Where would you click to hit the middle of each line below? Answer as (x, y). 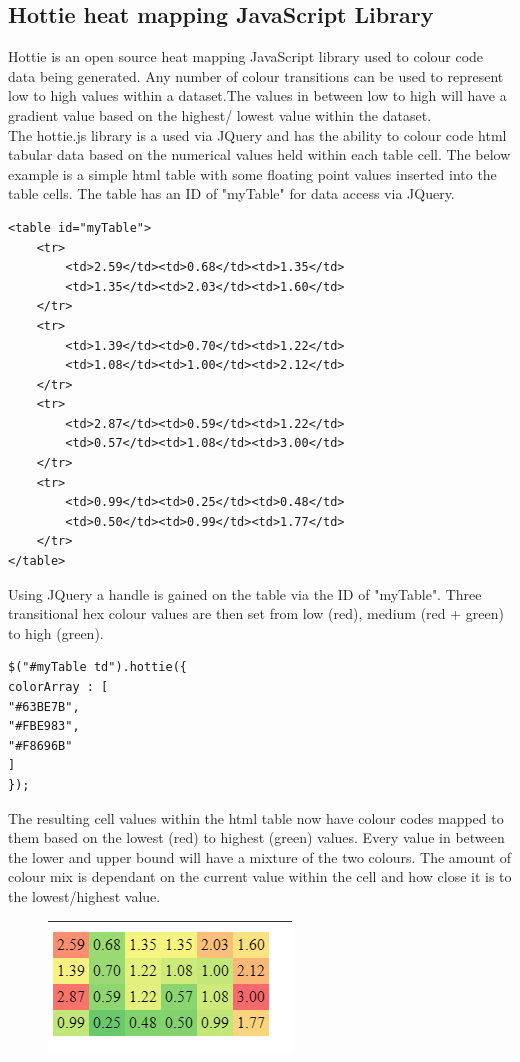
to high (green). (56, 632)
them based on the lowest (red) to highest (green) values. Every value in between (256, 837)
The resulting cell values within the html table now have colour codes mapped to (256, 817)
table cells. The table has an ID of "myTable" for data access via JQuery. (231, 193)
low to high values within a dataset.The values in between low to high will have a (257, 95)
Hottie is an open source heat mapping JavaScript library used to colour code (246, 56)
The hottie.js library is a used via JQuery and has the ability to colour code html (257, 134)
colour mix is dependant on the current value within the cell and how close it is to (260, 876)
